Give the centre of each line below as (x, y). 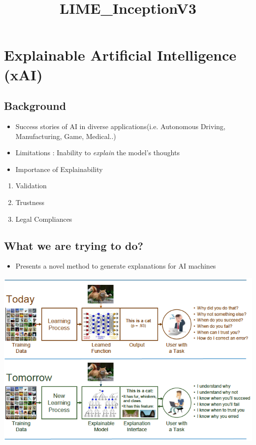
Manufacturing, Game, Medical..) (66, 136)
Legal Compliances (44, 219)
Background (35, 106)
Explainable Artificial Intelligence (120, 55)
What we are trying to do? (74, 245)
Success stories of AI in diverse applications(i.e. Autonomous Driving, (120, 126)
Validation (31, 186)
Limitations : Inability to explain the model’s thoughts (97, 153)
